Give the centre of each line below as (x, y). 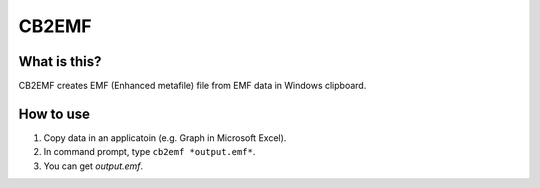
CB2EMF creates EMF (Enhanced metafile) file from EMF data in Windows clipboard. (192, 86)
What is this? (60, 61)
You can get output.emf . (93, 166)
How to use (54, 113)
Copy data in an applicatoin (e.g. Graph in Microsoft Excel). (165, 137)
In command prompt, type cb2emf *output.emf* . (149, 152)
